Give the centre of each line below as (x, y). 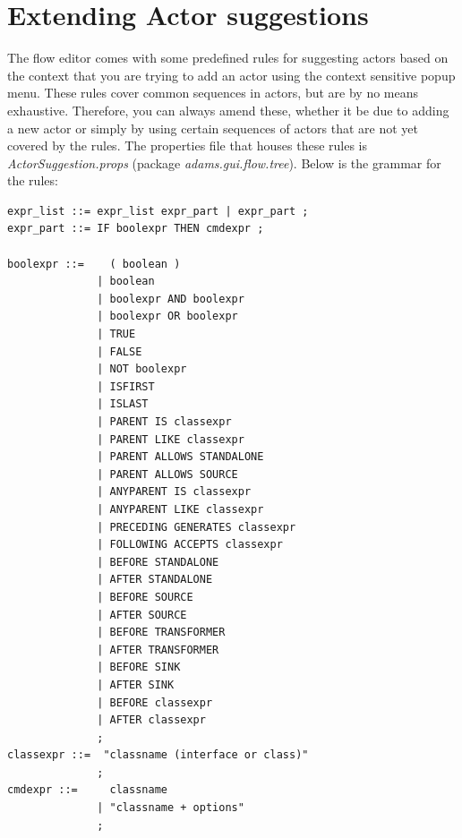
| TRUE (116, 334)
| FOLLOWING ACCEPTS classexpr (190, 545)
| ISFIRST (126, 386)
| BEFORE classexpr (155, 702)
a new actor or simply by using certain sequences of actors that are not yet (213, 128)
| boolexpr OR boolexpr (167, 316)
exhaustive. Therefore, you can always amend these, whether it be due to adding (228, 110)
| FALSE (120, 351)
